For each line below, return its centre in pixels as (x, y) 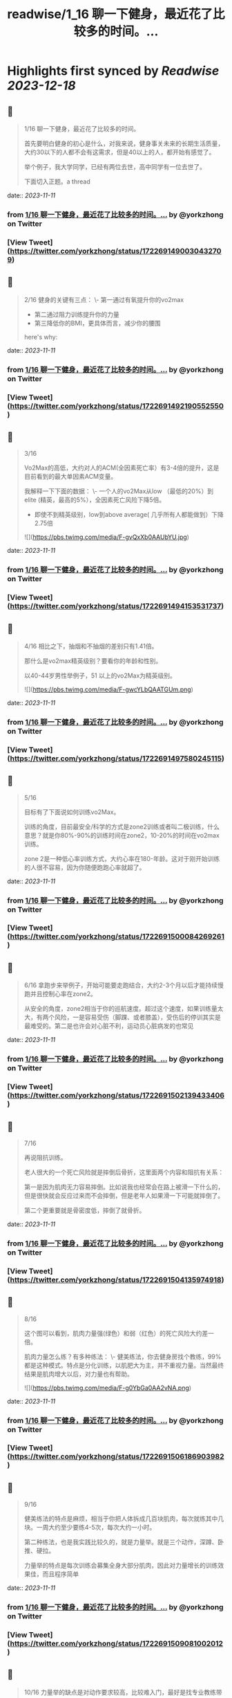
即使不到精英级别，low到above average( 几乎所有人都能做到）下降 (129, 515)
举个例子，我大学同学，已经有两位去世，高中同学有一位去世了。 (115, 167)
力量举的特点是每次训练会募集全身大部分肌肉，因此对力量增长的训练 (121, 1566)
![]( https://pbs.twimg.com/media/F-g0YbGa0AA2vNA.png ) (108, 1388)
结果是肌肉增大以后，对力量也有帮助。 (78, 1374)
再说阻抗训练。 (45, 1157)
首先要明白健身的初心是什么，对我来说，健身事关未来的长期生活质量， (124, 143)
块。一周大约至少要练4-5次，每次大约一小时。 (90, 1528)
